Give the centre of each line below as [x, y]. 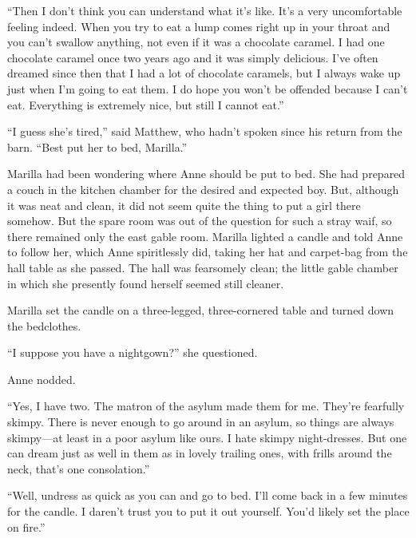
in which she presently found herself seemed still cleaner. [146, 283]
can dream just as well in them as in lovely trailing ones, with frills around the [200, 453]
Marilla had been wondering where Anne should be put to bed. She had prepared [206, 174]
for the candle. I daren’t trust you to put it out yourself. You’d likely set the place [208, 511]
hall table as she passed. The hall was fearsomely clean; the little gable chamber [203, 267]
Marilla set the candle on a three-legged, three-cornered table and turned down [201, 310]
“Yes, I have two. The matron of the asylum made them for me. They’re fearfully [206, 406]
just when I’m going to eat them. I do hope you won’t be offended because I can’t [208, 88]
